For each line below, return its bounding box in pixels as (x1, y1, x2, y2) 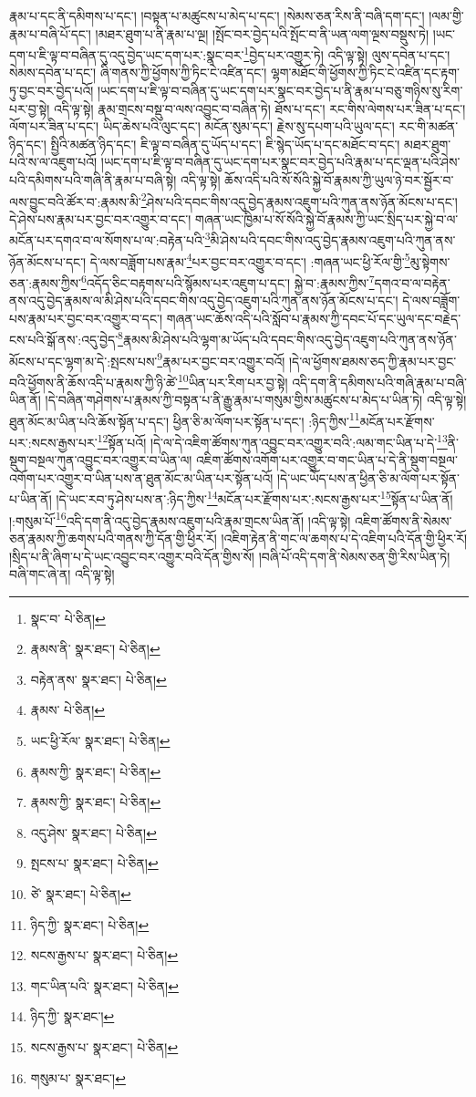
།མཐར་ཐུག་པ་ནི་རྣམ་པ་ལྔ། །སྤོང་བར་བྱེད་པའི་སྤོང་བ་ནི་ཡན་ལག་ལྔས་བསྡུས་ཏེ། (95, 24, 429, 43)
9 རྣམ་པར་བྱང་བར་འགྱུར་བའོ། (157, 348, 285, 370)
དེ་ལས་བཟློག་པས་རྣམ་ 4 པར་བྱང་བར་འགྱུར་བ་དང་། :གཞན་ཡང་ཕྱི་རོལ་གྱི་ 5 (89, 249, 410, 271)
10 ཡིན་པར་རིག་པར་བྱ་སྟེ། (177, 369, 288, 391)
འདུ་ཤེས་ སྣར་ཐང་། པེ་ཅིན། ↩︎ (30, 823, 157, 842)
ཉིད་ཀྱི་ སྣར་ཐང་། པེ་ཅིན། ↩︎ (30, 915, 150, 934)
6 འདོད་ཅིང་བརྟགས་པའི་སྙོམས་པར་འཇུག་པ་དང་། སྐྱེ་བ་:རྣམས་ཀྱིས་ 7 (80, 270, 375, 292)
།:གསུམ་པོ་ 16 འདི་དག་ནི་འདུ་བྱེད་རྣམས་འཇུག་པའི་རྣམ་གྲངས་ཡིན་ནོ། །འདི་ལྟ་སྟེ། (9, 508, 351, 530)
